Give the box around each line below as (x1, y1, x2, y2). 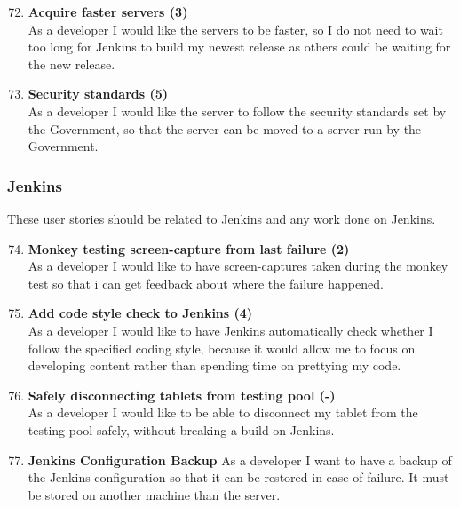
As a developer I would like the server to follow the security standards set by (28, 101, 447, 120)
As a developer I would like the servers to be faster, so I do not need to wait (28, 20, 443, 38)
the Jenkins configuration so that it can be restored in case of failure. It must (28, 468, 449, 487)
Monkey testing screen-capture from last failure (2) (28, 239, 350, 257)
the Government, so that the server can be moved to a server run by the (28, 119, 422, 138)
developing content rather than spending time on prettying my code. (28, 356, 401, 375)
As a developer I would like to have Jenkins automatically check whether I (28, 321, 433, 339)
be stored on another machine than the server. (28, 485, 281, 503)
